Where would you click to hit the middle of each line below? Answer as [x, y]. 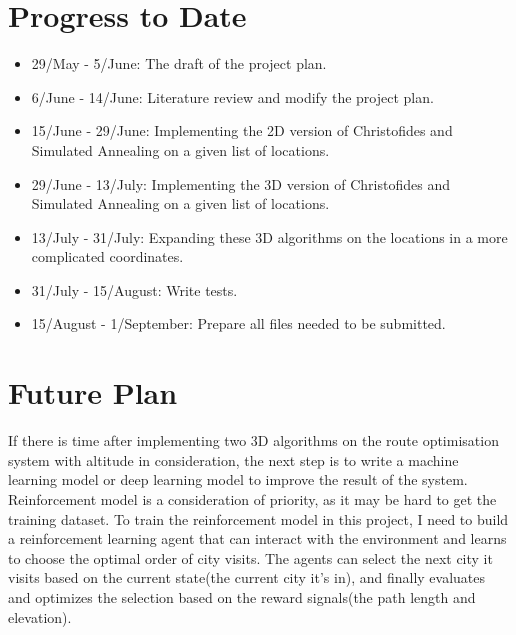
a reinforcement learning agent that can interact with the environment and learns [257, 538]
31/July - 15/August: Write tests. [134, 289]
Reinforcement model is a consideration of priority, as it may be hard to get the [252, 498]
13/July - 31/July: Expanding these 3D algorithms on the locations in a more [269, 236]
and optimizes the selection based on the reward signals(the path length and [242, 596]
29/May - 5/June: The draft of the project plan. [179, 63]
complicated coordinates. [107, 256]
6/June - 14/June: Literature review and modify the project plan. [232, 96]
